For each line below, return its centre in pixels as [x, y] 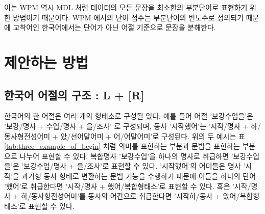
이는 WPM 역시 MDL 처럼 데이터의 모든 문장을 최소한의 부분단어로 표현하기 [126, 7]
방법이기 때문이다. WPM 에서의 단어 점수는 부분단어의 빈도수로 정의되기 [128, 17]
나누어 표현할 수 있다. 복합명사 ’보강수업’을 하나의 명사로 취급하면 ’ [126, 156]
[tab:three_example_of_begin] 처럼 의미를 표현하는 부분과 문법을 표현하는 [122, 146]
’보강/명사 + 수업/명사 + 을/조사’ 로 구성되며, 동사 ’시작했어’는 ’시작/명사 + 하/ [132, 126]
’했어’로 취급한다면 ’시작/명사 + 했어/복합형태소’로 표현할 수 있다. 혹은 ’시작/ [128, 186]
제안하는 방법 [46, 62]
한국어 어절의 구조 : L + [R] [74, 95]
